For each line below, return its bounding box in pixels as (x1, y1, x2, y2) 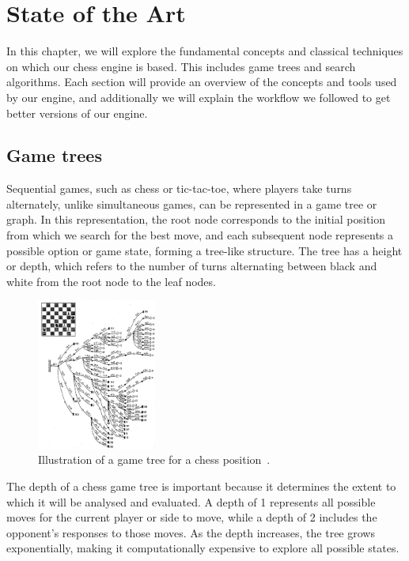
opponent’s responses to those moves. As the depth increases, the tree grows (6, 524, 375, 540)
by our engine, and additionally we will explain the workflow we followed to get (6, 88, 391, 105)
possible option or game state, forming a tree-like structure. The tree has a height (6, 242, 403, 258)
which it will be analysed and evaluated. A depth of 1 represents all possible (6, 493, 376, 510)
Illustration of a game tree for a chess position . (38, 451, 271, 468)
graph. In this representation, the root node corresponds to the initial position (6, 211, 386, 228)
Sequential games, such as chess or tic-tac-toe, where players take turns (6, 180, 352, 197)
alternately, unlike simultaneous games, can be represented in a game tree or (6, 195, 377, 212)
